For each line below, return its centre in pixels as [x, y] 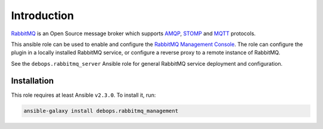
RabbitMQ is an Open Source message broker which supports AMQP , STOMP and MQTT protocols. [133, 33]
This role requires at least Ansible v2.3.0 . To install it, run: [83, 95]
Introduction [42, 16]
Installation [32, 81]
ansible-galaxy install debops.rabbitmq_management [101, 111]
